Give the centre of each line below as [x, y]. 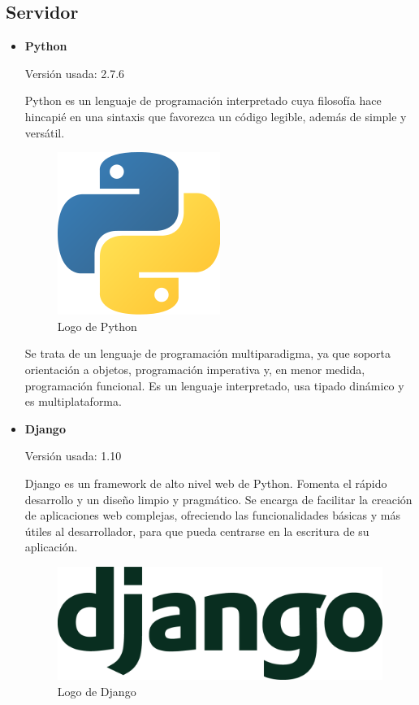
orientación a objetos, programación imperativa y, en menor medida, [195, 369]
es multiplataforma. [73, 401]
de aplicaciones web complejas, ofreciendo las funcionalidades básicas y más [212, 515]
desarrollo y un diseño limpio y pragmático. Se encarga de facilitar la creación [218, 499]
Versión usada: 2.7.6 [75, 73]
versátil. [45, 132]
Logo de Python [97, 326]
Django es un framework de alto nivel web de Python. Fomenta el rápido [206, 483]
